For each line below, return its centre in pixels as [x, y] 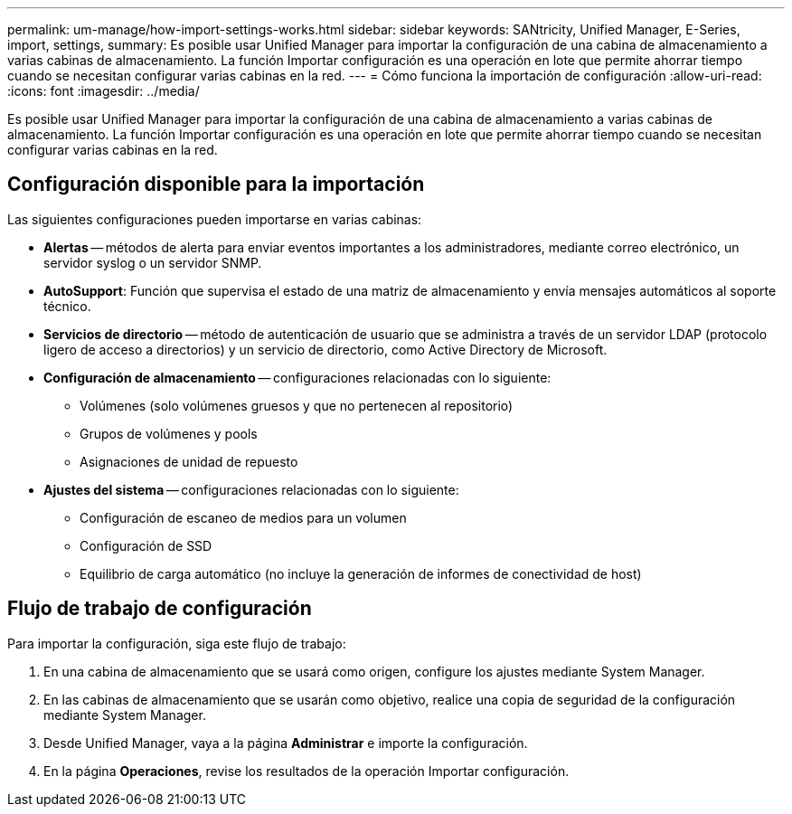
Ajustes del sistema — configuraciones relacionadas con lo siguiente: [251, 489]
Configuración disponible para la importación [216, 185]
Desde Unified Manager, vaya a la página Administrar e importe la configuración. [286, 743]
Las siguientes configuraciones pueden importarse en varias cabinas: [215, 219]
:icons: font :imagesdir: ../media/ [104, 91]
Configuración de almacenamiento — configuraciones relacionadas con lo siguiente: [297, 377]
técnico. [67, 306]
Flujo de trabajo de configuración [160, 609]
